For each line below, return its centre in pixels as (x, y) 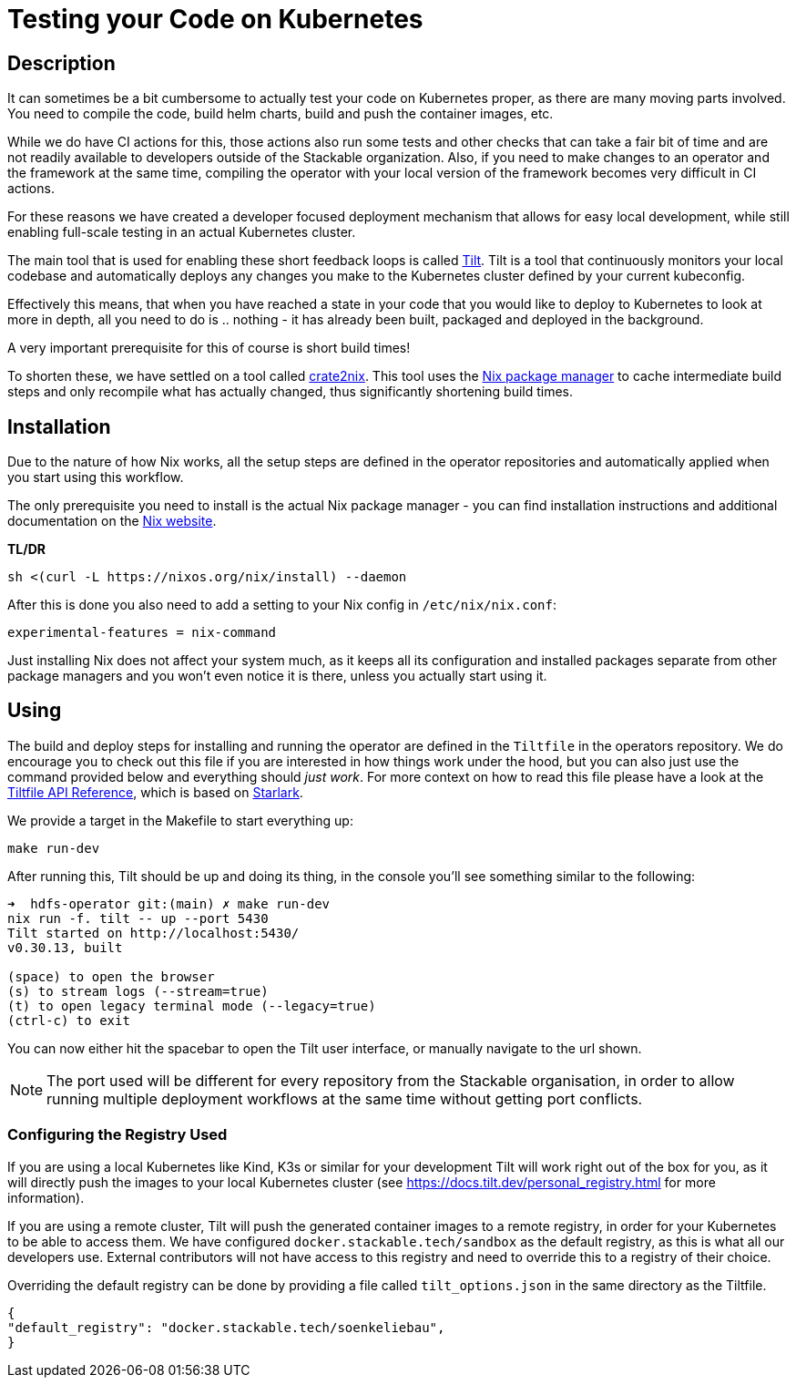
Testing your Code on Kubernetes (215, 19)
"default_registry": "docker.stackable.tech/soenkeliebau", (226, 1327)
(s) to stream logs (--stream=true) (138, 991)
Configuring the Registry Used (117, 1135)
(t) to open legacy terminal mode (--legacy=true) (192, 1005)
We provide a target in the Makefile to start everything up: (180, 820)
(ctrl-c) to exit (69, 1020)
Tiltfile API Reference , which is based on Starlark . (155, 792)
